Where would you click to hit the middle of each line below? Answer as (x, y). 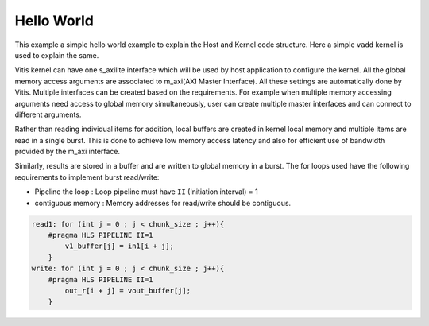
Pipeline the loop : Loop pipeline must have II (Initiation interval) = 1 (146, 192)
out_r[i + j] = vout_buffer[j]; (128, 291)
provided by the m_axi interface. (68, 152)
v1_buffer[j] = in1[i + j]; (120, 246)
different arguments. (48, 114)
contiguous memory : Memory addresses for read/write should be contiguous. (163, 203)
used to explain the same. (57, 55)
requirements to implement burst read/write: (87, 177)
